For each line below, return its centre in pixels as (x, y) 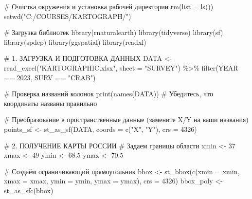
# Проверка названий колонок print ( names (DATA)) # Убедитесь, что (109, 94)
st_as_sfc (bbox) (29, 190)
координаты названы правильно (51, 103)
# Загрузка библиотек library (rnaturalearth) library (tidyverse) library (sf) (114, 32)
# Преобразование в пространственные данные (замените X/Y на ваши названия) (126, 119)
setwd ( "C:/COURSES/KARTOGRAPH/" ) (68, 16)
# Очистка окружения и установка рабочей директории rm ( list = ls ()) (109, 6)
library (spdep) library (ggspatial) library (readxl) (75, 42)
